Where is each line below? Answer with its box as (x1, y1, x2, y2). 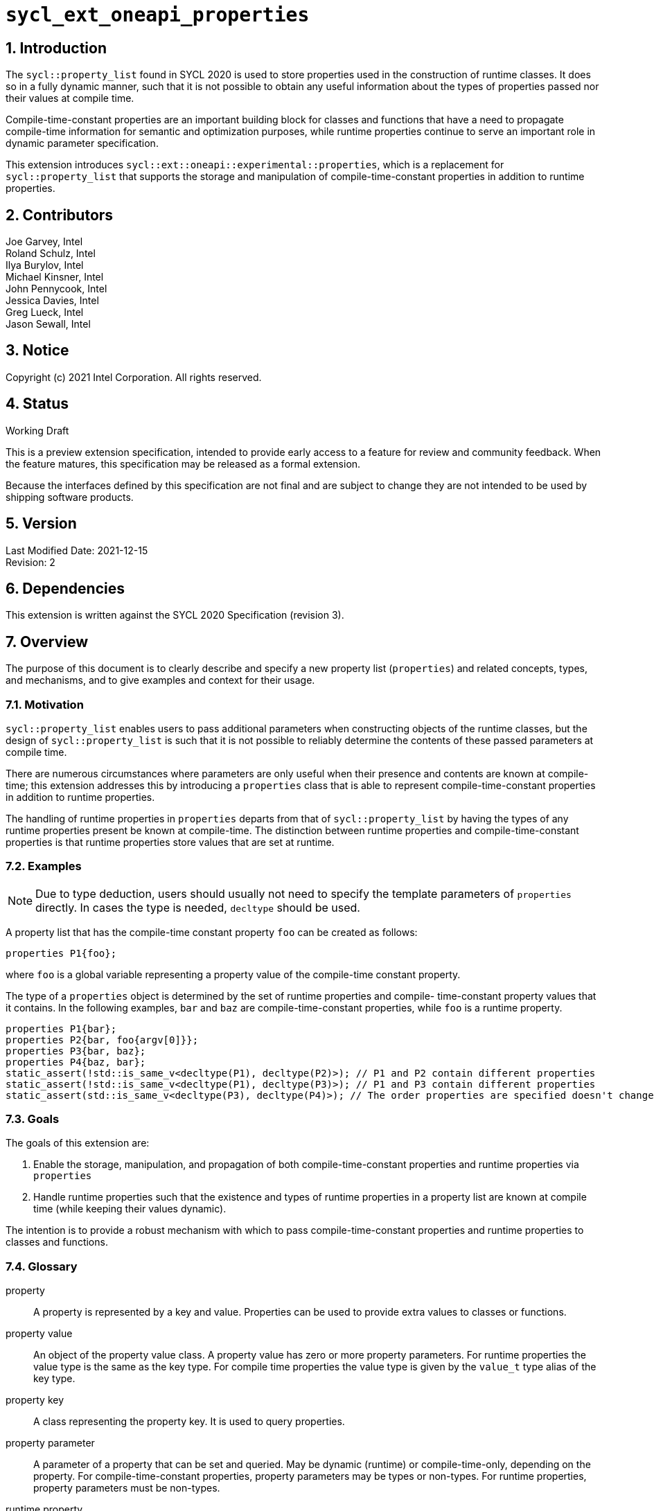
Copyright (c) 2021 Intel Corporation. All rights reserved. (6, 371, 262, 383)
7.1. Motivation (6, 697, 84, 712)
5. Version (6, 515, 77, 533)
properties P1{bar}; (6, 1023, 117, 1034)
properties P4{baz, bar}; (6, 1056, 146, 1068)
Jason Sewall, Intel (6, 318, 91, 330)
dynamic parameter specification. (6, 137, 159, 150)
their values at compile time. (6, 92, 134, 105)
